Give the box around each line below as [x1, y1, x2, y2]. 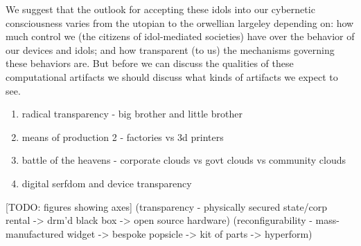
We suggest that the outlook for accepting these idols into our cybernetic [6, 2, 315, 16]
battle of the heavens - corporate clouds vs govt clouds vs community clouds [21, 153, 346, 167]
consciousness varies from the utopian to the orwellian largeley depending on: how [6, 15, 354, 30]
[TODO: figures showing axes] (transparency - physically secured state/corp [6, 199, 328, 214]
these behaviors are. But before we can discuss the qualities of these [6, 56, 294, 70]
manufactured [6, 226, 64, 240]
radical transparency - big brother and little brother [21, 106, 243, 121]
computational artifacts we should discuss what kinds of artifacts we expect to [6, 69, 338, 84]
